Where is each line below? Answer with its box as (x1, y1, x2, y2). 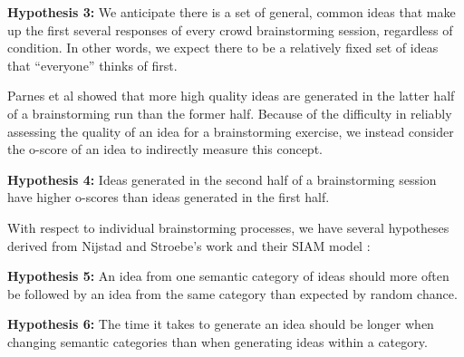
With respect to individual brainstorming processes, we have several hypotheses (7, 217, 449, 236)
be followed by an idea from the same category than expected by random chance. (7, 284, 458, 303)
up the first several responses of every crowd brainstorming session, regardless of (7, 20, 453, 39)
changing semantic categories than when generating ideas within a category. (7, 332, 428, 351)
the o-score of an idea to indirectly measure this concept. (7, 140, 323, 159)
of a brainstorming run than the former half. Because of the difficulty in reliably (7, 103, 452, 122)
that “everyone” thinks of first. (7, 55, 178, 74)
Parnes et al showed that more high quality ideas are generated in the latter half (7, 86, 455, 105)
